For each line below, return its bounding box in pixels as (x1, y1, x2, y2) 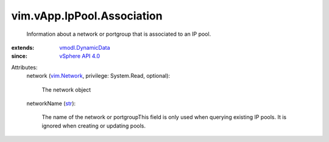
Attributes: (11, 64, 38, 71)
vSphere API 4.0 (59, 52, 101, 60)
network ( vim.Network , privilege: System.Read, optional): (26, 72, 171, 79)
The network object (41, 86, 91, 93)
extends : (11, 44, 35, 51)
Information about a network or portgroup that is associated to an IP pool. (26, 30, 211, 38)
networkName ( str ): (26, 100, 76, 107)
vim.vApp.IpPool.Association (11, 9, 163, 22)
